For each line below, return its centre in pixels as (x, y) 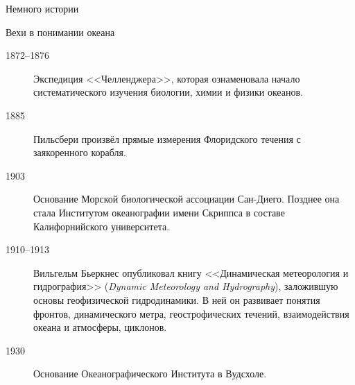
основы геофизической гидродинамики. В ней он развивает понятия (177, 299)
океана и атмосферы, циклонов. (100, 327)
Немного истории (42, 8)
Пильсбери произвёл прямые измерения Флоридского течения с (167, 138)
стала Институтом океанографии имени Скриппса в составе (159, 212)
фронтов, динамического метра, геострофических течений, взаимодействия (191, 313)
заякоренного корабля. (80, 152)
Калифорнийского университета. (102, 226)
